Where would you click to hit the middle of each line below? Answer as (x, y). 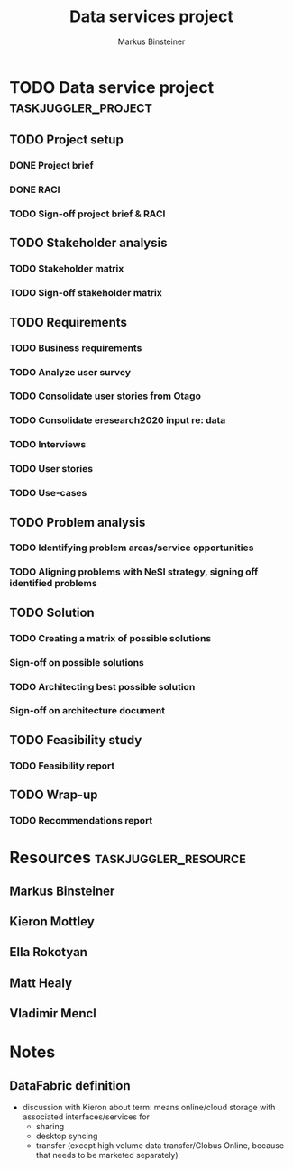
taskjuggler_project (81, 106)
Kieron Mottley (52, 922)
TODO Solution (52, 612)
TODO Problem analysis (78, 522)
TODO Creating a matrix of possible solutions (110, 638)
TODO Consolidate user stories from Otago (105, 396)
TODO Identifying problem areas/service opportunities (132, 548)
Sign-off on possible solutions (77, 662)
